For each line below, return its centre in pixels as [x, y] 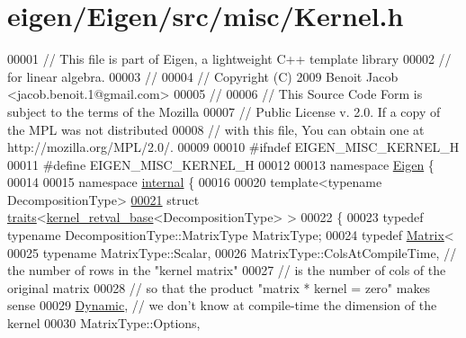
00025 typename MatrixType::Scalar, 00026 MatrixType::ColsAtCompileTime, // [232, 252]
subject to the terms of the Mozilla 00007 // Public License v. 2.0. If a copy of [224, 111]
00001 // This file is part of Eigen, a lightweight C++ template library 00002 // [229, 59]
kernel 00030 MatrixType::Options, [104, 323]
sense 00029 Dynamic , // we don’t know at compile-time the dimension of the [222, 305]
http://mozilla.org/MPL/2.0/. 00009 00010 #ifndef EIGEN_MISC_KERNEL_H [233, 147]
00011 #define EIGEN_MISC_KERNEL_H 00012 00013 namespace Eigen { [221, 164]
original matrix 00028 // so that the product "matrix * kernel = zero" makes [219, 287]
